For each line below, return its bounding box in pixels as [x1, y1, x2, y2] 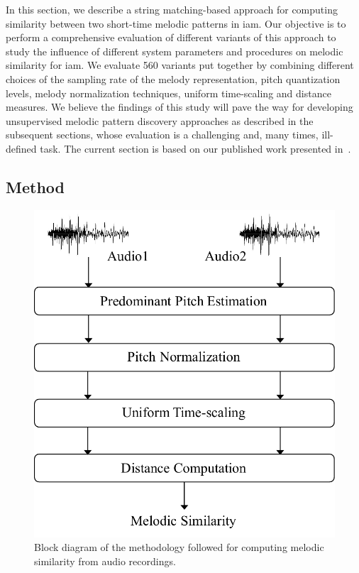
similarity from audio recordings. [34, 554, 176, 569]
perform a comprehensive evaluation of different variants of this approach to [6, 30, 336, 45]
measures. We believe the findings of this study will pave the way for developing [6, 99, 353, 114]
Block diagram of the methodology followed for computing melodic [34, 540, 324, 555]
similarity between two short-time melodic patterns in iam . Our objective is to [6, 16, 346, 31]
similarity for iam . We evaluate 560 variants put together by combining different [6, 58, 354, 72]
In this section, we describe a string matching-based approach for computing [6, 2, 338, 16]
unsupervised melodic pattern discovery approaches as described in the [6, 113, 314, 128]
